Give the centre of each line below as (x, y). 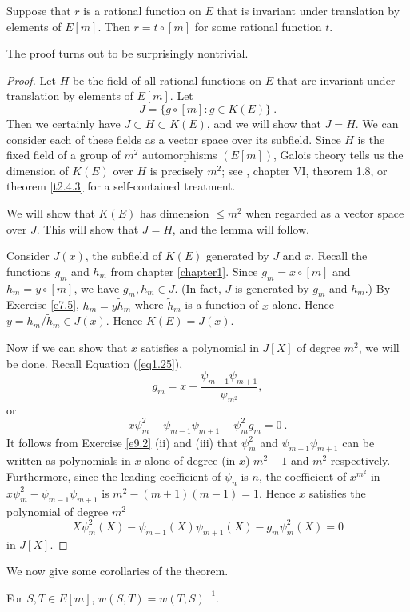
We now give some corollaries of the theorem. (117, 571)
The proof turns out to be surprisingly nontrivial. (127, 53)
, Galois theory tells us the (338, 155)
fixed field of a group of (64, 155)
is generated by (272, 288)
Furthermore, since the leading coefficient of (114, 476)
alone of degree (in (190, 460)
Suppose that (39, 10)
